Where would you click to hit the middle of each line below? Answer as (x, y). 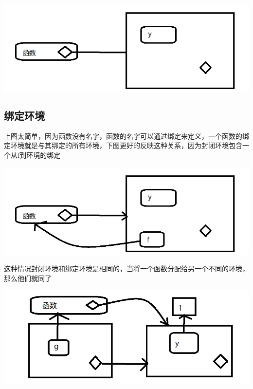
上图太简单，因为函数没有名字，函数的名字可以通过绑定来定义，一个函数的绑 (126, 136)
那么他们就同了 (28, 278)
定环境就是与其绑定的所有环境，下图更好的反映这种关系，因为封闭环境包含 (123, 145)
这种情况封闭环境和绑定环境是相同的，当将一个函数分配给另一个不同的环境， (126, 269)
